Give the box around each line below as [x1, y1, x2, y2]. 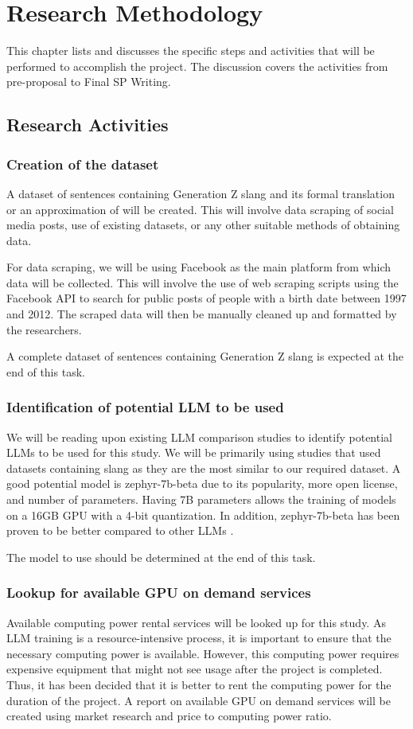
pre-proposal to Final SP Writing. [6, 73, 171, 90]
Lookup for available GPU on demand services [6, 583, 311, 602]
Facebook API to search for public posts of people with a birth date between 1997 [6, 290, 407, 306]
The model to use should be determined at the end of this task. [6, 548, 316, 565]
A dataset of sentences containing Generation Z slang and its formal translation [6, 185, 395, 201]
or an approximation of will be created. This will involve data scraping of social [6, 201, 394, 217]
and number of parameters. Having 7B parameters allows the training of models [6, 491, 396, 508]
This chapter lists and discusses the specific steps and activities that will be [6, 42, 375, 59]
